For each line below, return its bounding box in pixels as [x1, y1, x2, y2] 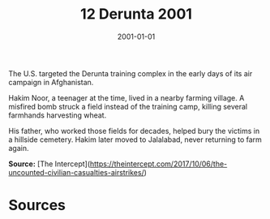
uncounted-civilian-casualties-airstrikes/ [8, 167, 144, 177]
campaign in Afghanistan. [8, 77, 94, 87]
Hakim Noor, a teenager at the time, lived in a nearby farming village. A [8, 92, 245, 102]
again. [8, 143, 30, 152]
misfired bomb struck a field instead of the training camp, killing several [8, 101, 248, 111]
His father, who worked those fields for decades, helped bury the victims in [8, 126, 260, 135]
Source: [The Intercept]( [8, 159, 91, 169]
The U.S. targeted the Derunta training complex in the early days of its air [8, 68, 253, 78]
